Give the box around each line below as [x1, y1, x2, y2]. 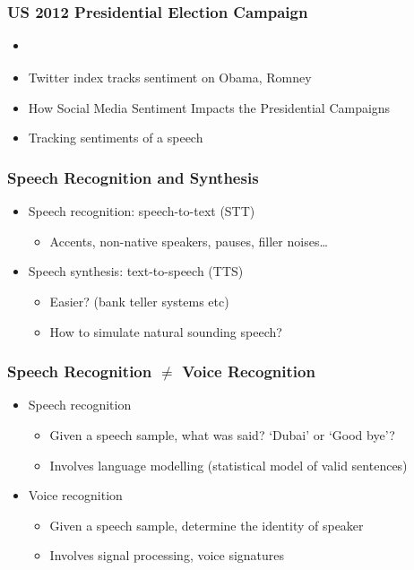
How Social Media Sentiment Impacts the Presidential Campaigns [28, 98, 391, 117]
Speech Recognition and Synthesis [7, 166, 259, 188]
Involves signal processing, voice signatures [49, 546, 285, 565]
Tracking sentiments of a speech [28, 128, 203, 147]
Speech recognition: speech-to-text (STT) [28, 202, 255, 220]
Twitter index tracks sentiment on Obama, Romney [28, 68, 312, 87]
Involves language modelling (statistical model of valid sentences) [49, 455, 408, 474]
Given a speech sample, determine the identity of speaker [49, 515, 364, 534]
